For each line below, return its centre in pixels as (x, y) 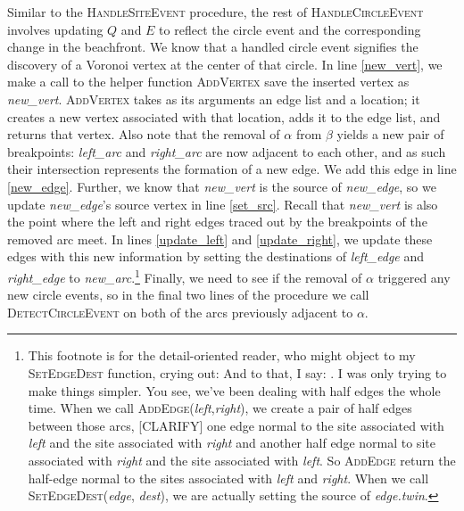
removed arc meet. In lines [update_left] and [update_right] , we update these (220, 239)
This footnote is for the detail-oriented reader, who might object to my (222, 355)
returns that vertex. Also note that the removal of (144, 134)
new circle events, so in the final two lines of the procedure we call (188, 295)
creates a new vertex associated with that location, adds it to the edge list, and (224, 116)
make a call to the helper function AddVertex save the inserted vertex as (208, 82)
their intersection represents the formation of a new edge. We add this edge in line (232, 169)
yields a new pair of (390, 134)
